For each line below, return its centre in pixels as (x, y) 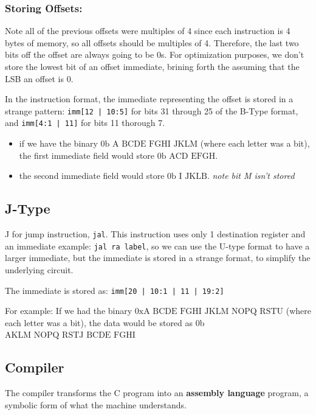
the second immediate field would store (92, 176)
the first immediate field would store (87, 155)
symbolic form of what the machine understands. (96, 404)
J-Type (28, 208)
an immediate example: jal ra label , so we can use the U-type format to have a (157, 246)
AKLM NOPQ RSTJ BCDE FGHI (70, 336)
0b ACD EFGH (186, 156)
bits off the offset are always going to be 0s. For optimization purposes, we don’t (155, 54)
